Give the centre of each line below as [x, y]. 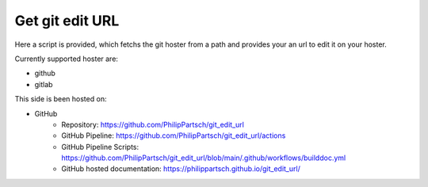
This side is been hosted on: [61, 99]
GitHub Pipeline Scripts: [100, 147]
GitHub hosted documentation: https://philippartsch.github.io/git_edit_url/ [181, 169]
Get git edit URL [67, 21]
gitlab [44, 84]
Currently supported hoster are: [67, 59]
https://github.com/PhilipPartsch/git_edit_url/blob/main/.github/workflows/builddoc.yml [204, 158]
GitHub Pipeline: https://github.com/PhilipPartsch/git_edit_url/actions [174, 135]
